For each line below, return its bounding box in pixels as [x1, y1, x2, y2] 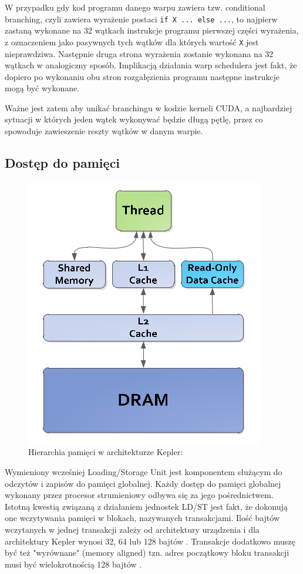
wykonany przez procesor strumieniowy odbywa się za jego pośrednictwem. [5, 489, 274, 501]
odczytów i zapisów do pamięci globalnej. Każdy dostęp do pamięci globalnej [5, 477, 281, 489]
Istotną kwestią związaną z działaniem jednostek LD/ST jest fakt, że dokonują [5, 500, 288, 512]
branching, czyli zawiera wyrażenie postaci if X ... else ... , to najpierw [5, 12, 278, 25]
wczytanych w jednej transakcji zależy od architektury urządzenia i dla [5, 523, 260, 536]
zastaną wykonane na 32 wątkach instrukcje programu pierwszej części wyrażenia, [5, 24, 299, 37]
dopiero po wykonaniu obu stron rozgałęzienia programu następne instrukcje [5, 70, 280, 82]
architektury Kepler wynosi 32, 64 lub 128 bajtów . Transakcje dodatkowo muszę [5, 535, 295, 547]
